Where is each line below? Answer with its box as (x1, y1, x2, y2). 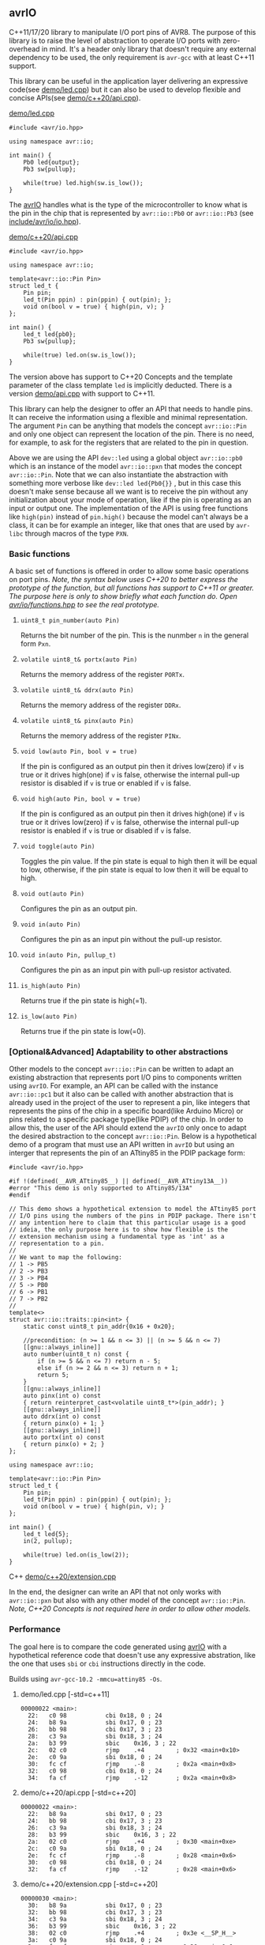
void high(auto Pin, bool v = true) (20, 795, 141, 804)
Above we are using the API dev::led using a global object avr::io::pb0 (9, 452, 243, 462)
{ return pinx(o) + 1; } (23, 1420, 105, 1428)
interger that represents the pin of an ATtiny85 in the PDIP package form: (9, 1148, 245, 1158)
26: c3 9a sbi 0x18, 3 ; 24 (28, 1823, 162, 1832)
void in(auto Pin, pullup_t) (20, 952, 117, 959)
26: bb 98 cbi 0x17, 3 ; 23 (28, 1725, 162, 1733)
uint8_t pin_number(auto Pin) (20, 617, 121, 625)
